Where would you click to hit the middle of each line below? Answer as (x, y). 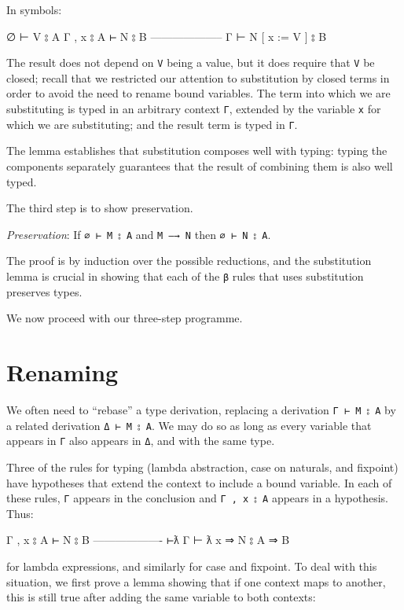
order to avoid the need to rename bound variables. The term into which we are (198, 93)
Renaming (62, 372)
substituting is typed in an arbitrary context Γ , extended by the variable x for (194, 109)
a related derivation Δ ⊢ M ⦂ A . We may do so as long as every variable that (189, 425)
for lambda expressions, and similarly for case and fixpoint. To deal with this (192, 566)
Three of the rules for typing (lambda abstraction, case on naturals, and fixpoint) (202, 467)
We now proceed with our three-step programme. (125, 318)
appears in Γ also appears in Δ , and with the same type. (141, 441)
